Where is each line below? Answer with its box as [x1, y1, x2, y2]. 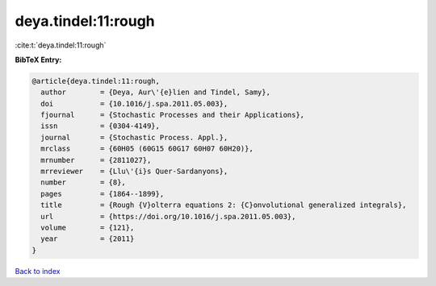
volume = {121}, [40, 223, 135, 232]
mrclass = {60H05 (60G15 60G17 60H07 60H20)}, [40, 144, 254, 153]
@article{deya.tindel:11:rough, [31, 77, 161, 85]
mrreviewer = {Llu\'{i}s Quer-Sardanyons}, [40, 167, 228, 176]
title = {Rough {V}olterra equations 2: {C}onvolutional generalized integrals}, [40, 201, 407, 209]
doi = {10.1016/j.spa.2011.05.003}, [40, 99, 228, 108]
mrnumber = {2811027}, [40, 155, 152, 164]
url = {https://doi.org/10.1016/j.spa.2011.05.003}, [40, 212, 296, 221]
